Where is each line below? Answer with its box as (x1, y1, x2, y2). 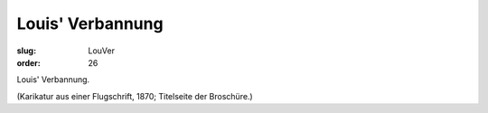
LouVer (88, 45, 115, 56)
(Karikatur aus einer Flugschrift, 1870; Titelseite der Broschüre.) (16, 90, 253, 101)
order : (16, 57, 41, 68)
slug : (16, 45, 36, 56)
